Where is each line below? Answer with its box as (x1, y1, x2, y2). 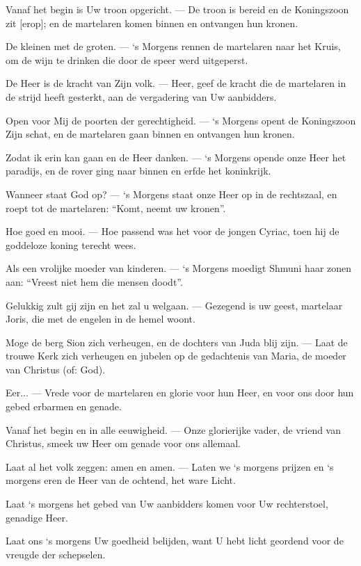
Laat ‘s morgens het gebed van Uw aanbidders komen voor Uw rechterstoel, (6, 496, 328, 511)
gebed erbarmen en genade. (6, 399, 122, 414)
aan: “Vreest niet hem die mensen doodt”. (6, 274, 183, 289)
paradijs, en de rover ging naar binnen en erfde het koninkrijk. (6, 163, 271, 178)
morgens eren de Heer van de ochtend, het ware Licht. (6, 473, 236, 487)
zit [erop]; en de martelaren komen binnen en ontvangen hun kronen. (6, 15, 298, 30)
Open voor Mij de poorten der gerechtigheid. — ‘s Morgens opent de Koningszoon (6, 113, 356, 127)
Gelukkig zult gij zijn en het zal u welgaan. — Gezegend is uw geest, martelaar (6, 298, 343, 312)
